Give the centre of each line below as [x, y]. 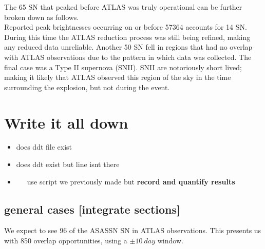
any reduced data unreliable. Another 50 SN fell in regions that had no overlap [128, 47]
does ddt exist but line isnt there [68, 164]
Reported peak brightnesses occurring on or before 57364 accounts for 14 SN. [126, 27]
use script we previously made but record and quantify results [131, 181]
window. [170, 241]
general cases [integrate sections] [92, 209]
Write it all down [66, 122]
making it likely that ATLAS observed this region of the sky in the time [118, 77]
